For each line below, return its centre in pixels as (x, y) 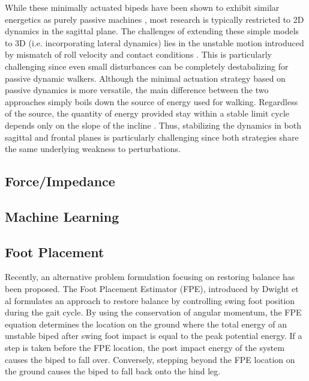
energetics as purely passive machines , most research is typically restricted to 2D (154, 19)
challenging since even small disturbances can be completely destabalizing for (147, 66)
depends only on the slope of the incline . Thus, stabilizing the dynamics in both (153, 125)
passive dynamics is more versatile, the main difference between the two (137, 90)
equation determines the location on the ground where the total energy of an (146, 324)
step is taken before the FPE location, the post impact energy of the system (145, 348)
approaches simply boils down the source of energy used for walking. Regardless (151, 101)
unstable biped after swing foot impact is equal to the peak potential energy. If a (154, 336)
